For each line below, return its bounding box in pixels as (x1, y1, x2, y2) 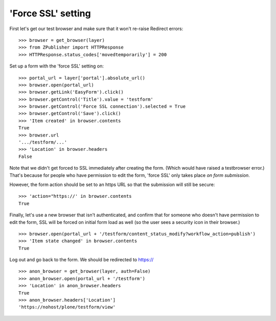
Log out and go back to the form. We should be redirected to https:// (9, 257, 154, 263)
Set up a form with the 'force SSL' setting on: (9, 63, 104, 69)
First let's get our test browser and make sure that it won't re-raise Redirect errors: (9, 26, 183, 32)
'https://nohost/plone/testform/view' (18, 304, 116, 310)
